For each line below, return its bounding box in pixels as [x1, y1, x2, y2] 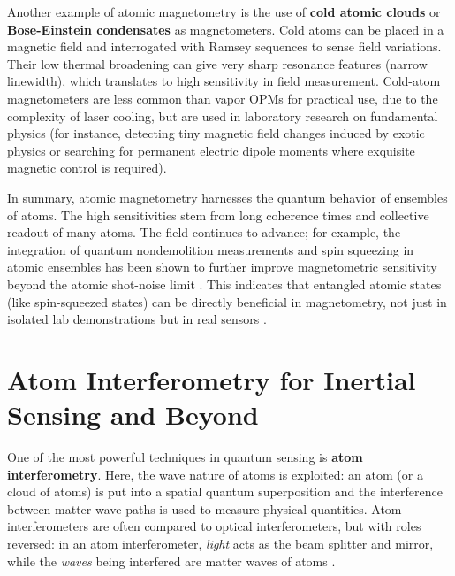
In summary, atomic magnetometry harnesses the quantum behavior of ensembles [7, 188, 448, 206]
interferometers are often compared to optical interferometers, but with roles [7, 517, 421, 535]
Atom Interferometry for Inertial [7, 361, 416, 397]
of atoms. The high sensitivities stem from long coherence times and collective [7, 205, 429, 224]
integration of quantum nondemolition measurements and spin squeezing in [7, 240, 414, 258]
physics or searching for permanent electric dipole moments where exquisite [7, 141, 415, 159]
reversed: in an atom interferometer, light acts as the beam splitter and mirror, [7, 534, 434, 552]
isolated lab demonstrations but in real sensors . [7, 310, 267, 328]
